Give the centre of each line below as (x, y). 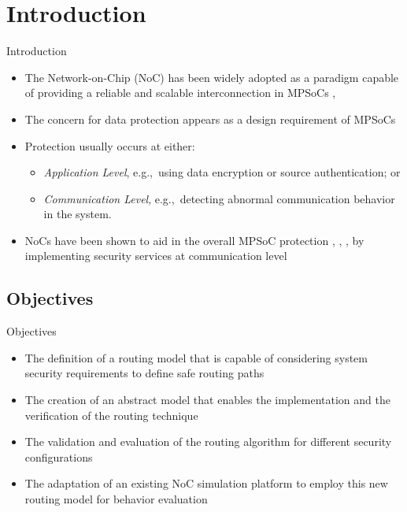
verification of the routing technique (111, 415)
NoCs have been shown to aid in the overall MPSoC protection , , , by (194, 240)
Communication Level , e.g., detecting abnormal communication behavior (219, 198)
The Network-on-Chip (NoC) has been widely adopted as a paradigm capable (212, 77)
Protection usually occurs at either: (110, 145)
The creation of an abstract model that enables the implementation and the (207, 400)
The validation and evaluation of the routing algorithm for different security (208, 442)
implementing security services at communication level (156, 256)
